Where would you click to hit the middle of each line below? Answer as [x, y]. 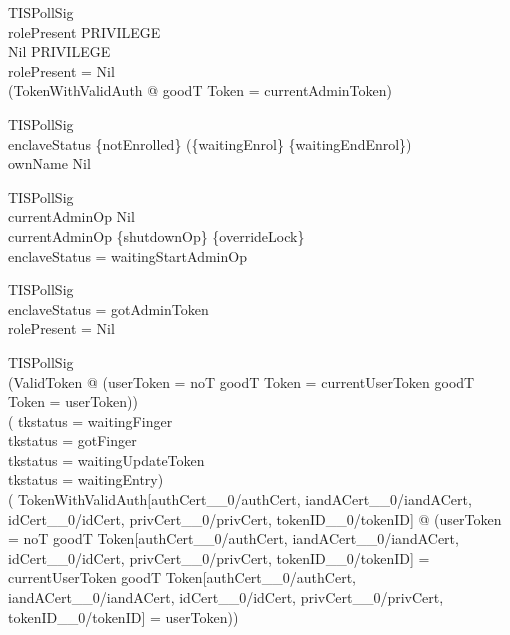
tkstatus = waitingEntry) [86, 479]
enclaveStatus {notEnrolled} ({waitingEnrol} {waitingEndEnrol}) [210, 143]
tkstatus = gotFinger [72, 440]
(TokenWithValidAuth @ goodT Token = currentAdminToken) [200, 90]
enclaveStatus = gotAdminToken [108, 308]
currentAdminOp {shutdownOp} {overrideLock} [156, 235]
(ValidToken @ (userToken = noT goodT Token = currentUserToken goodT [241, 381]
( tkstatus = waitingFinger [90, 420]
